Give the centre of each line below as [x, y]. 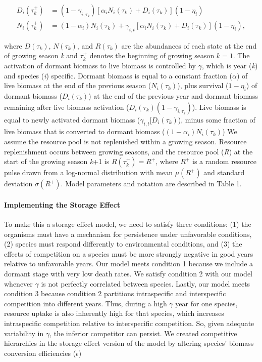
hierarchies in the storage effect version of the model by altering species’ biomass [129, 343]
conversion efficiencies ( [40, 353]
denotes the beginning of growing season [152, 55]
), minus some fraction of [217, 119]
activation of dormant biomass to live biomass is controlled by [100, 66]
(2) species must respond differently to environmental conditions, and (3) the [123, 244]
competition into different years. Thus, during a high [86, 303]
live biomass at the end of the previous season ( [78, 85]
